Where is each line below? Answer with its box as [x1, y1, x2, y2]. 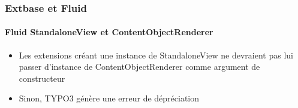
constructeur [19, 72, 65, 84]
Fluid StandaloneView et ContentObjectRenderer [5, 26, 213, 38]
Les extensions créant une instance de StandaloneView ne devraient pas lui [19, 48, 293, 61]
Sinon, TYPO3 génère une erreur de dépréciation [19, 92, 200, 104]
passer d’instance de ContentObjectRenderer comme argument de [19, 60, 260, 73]
